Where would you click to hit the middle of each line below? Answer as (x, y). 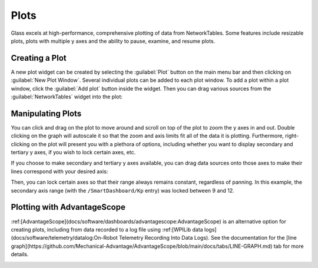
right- (292, 136)
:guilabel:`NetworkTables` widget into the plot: (67, 97)
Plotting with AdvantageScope (68, 207)
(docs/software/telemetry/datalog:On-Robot (64, 238)
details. (20, 254)
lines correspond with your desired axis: (59, 171)
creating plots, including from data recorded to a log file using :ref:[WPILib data (107, 229)
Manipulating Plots (46, 113)
